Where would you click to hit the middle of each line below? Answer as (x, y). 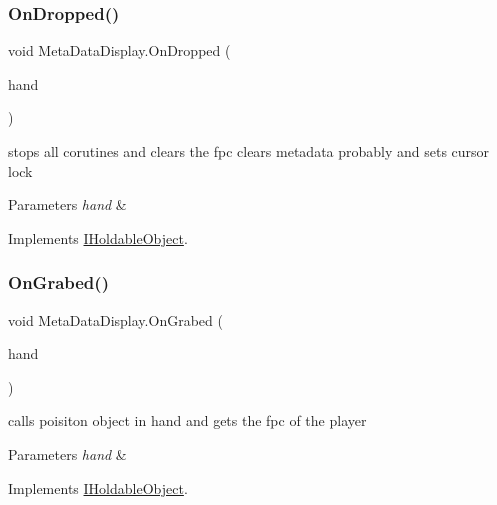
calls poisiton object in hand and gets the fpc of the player (187, 420)
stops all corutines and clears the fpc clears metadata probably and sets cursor (249, 151)
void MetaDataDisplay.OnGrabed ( (115, 319)
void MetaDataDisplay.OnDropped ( (119, 50)
